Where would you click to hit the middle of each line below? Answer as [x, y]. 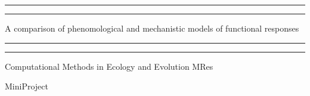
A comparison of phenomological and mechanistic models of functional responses [152, 28]
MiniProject [27, 86]
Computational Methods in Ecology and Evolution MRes [109, 66]
